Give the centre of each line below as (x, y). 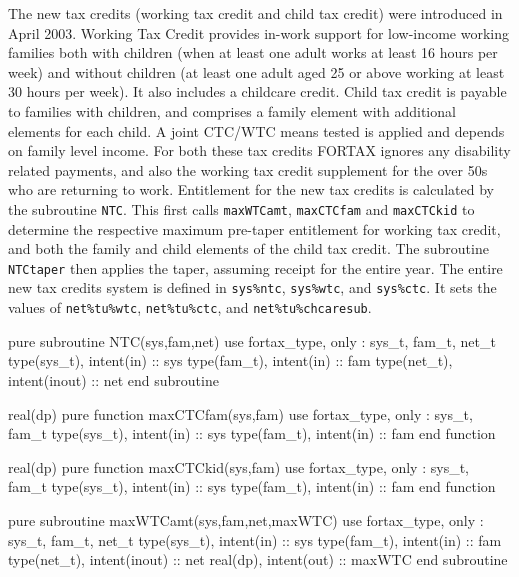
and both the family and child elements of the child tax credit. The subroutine (248, 248)
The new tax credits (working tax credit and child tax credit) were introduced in (255, 13)
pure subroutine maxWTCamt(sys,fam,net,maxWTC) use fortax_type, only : (246, 519)
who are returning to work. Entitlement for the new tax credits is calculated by (251, 189)
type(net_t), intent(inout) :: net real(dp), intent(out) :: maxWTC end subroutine (258, 559)
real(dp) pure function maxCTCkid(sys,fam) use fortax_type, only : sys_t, (238, 466)
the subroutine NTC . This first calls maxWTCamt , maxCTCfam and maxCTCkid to (241, 208)
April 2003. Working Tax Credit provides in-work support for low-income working (259, 32)
